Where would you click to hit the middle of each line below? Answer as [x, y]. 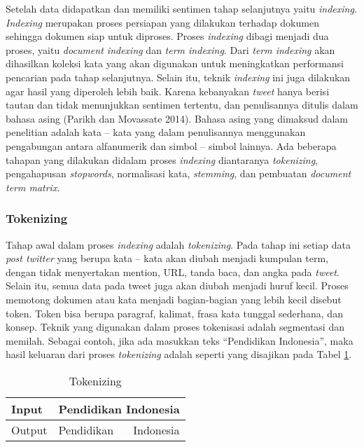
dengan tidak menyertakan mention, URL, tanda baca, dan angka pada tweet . [173, 271]
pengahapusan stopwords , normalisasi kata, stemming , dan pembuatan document [178, 173]
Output [29, 429]
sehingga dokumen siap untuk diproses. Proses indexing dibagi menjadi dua [167, 36]
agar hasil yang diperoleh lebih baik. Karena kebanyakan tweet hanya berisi [168, 91]
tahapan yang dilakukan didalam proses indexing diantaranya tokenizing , [162, 159]
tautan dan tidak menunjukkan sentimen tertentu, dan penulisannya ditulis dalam [182, 105]
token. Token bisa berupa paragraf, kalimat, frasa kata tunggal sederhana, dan [174, 313]
